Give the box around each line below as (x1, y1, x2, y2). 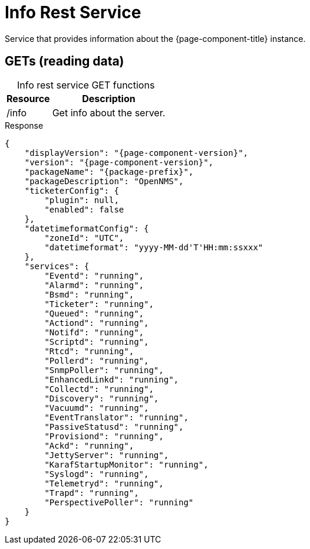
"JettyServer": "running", (44, 450, 169, 460)
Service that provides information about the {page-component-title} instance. (5, 33, 306, 44)
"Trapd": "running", (44, 488, 139, 498)
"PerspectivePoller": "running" (44, 497, 194, 507)
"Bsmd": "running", (44, 289, 134, 299)
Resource (6, 92, 50, 104)
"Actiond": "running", (44, 318, 149, 328)
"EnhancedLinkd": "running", (44, 374, 179, 384)
